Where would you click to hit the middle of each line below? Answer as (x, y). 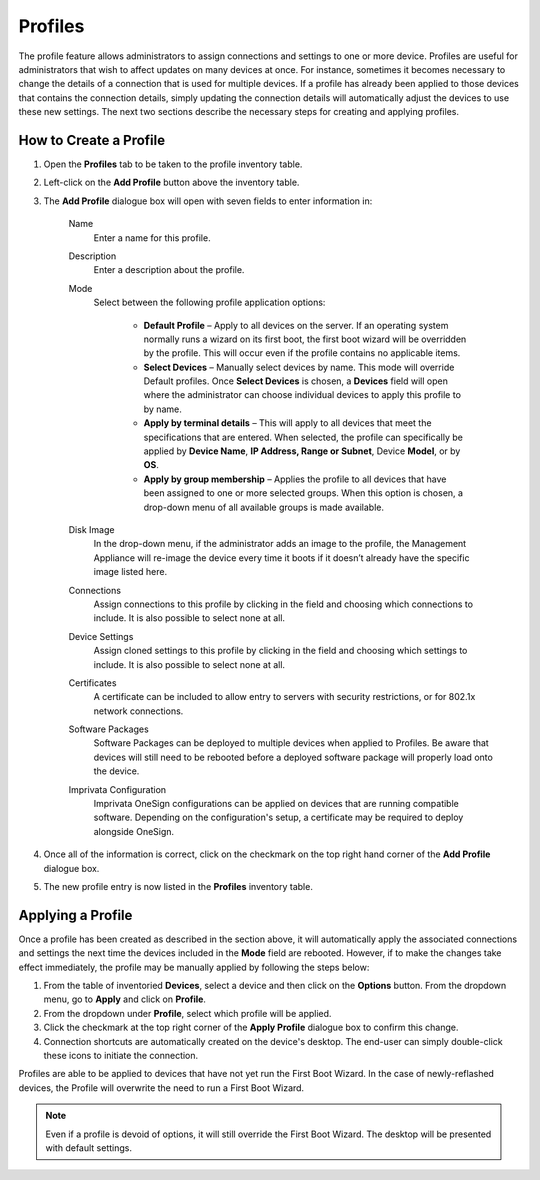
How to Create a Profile (92, 140)
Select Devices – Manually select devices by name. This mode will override (299, 367)
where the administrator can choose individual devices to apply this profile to (302, 395)
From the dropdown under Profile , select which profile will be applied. (187, 1013)
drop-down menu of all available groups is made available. (264, 507)
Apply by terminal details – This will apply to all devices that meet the (287, 423)
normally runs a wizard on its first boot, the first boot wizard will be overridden (305, 339)
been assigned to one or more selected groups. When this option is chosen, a (303, 493)
